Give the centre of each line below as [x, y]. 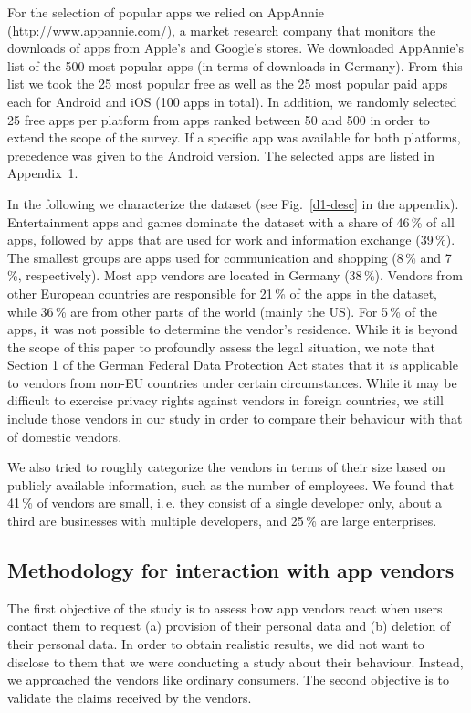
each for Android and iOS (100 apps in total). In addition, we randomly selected [232, 101]
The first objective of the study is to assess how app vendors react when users [225, 608]
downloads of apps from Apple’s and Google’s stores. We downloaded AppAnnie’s [236, 48]
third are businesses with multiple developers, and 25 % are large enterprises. [222, 521]
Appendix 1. [43, 173]
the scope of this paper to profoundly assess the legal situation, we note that [221, 346]
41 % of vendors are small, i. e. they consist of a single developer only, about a [225, 503]
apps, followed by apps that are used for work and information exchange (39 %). [231, 240]
